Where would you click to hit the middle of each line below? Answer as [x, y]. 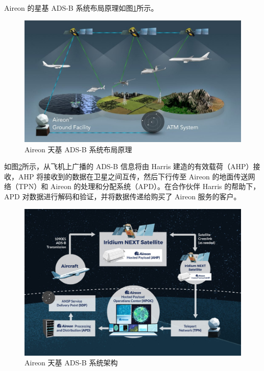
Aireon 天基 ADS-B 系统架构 [71, 363]
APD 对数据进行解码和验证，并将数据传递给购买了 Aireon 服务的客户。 [123, 196]
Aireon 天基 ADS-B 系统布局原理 [78, 149]
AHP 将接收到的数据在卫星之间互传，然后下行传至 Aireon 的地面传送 [133, 176]
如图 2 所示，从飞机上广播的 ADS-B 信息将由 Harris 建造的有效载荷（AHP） [129, 166]
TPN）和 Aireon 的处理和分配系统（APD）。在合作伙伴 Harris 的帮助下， [139, 186]
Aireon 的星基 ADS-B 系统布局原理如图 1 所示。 [81, 8]
